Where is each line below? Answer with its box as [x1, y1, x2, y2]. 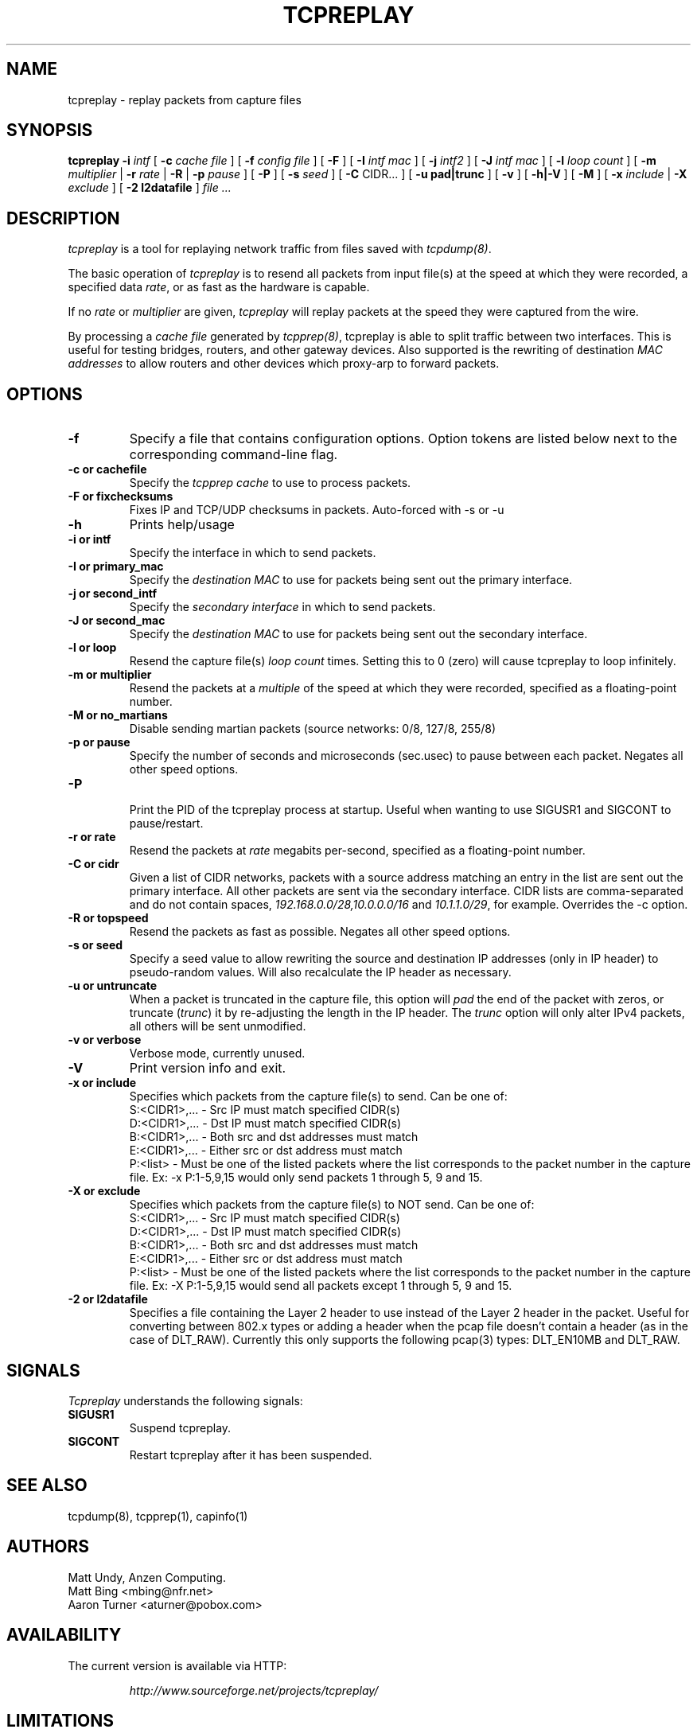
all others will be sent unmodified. [129, 1019, 306, 1034]
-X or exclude [68, 1184, 141, 1198]
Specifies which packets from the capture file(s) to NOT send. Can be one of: [129, 1198, 535, 1212]
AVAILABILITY [6, 1625, 122, 1645]
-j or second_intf [68, 586, 158, 601]
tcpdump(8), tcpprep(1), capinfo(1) [68, 1509, 248, 1523]
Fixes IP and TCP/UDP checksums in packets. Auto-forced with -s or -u [129, 503, 504, 517]
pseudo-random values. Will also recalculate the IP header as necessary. [129, 965, 512, 979]
